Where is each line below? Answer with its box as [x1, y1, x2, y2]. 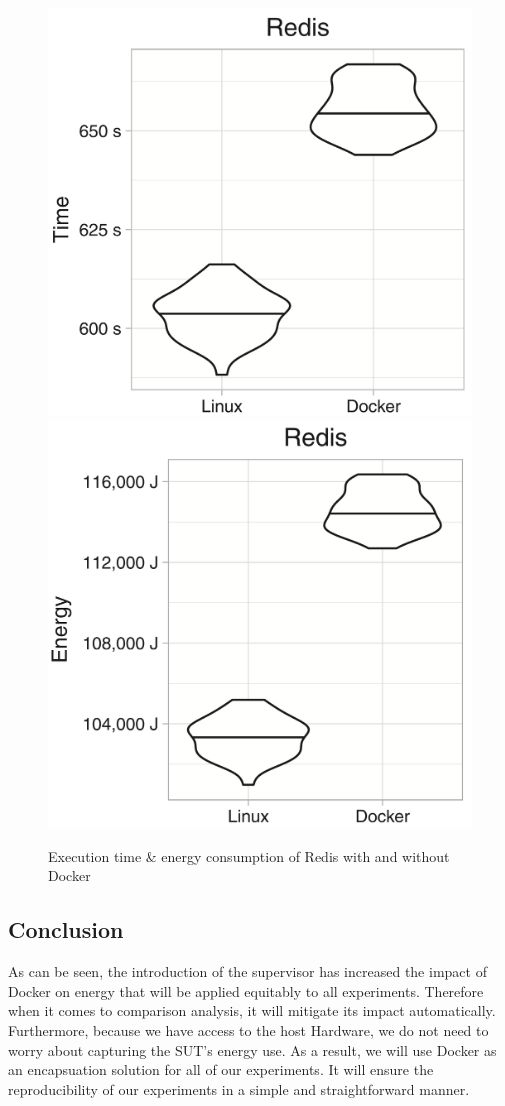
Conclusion [8, 914, 124, 945]
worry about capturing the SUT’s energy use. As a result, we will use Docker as [8, 1039, 497, 1060]
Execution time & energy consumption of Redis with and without [48, 845, 450, 866]
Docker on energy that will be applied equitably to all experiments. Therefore [8, 980, 484, 1001]
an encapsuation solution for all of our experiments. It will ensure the [8, 1059, 434, 1080]
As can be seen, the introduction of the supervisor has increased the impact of [8, 961, 487, 982]
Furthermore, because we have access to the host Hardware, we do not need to [8, 1020, 489, 1041]
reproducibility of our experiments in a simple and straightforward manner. [8, 1078, 470, 1099]
